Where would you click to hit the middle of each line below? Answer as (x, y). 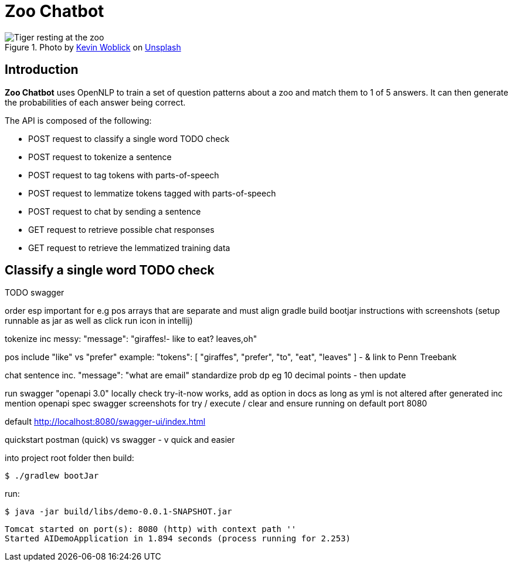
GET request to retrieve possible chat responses (121, 229)
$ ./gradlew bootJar (52, 476)
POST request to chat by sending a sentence (115, 211)
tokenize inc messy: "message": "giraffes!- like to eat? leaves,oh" (131, 339)
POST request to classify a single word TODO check (129, 138)
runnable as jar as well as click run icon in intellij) (99, 321)
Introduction (42, 70)
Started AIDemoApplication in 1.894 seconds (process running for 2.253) (178, 539)
